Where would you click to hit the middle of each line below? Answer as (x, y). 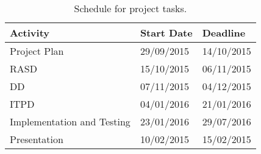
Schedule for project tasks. (130, 8)
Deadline (224, 33)
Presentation (37, 139)
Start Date (166, 33)
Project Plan (37, 51)
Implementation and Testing (70, 121)
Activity (30, 33)
